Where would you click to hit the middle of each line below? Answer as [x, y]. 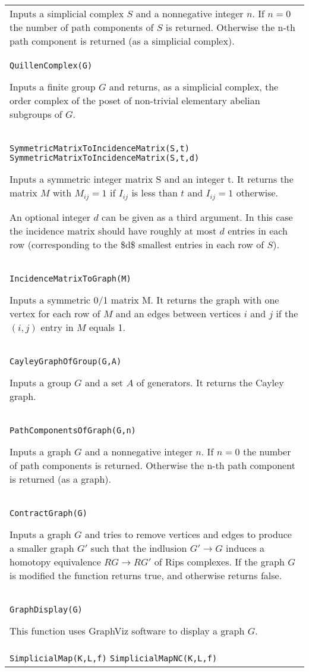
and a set [104, 382]
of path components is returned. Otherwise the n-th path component [152, 465]
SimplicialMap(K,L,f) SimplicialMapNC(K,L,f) [113, 658]
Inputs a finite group [53, 87]
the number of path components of [82, 27]
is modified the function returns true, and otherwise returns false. [146, 575]
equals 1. [107, 327]
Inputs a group [40, 382]
